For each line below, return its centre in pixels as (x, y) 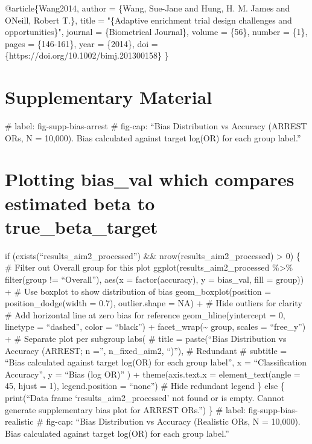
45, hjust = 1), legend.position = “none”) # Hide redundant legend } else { (145, 386)
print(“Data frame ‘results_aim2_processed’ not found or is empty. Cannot (145, 397)
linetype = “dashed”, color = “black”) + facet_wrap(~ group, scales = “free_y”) (155, 327)
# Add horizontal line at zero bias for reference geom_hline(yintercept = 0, (145, 314)
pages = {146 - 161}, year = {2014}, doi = (81, 43)
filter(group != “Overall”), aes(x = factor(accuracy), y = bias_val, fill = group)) (154, 279)
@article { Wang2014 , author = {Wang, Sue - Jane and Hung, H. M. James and (148, 8)
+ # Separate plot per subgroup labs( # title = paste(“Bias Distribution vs (146, 338)
